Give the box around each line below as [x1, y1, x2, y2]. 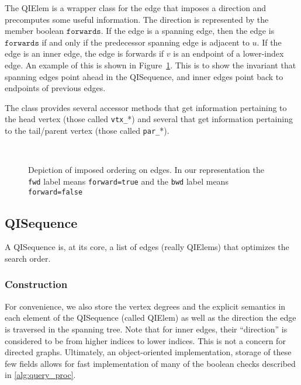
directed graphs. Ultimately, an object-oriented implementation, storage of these [5, 346, 292, 358]
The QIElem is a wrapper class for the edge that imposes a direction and [5, 2, 267, 13]
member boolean [5, 25, 64, 37]
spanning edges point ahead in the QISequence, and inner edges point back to [5, 70, 283, 82]
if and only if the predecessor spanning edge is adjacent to [41, 36, 250, 48]
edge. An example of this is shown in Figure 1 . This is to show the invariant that [5, 58, 296, 71]
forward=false [28, 188, 83, 196]
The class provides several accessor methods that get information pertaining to [5, 101, 287, 113]
